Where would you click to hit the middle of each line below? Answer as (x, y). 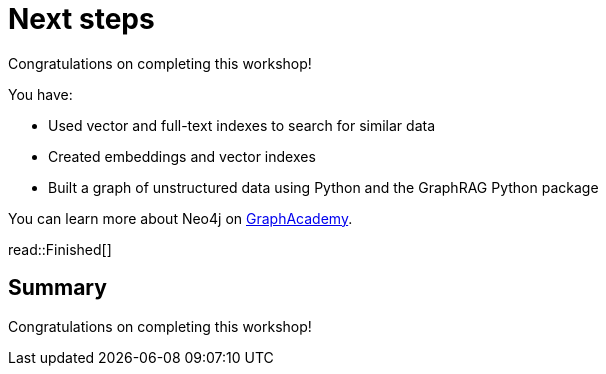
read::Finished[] (60, 249)
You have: (40, 94)
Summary (57, 288)
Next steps (81, 19)
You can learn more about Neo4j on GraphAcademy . (180, 218)
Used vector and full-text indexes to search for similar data (242, 125)
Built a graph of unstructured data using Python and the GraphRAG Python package (323, 187)
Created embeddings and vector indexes (182, 156)
